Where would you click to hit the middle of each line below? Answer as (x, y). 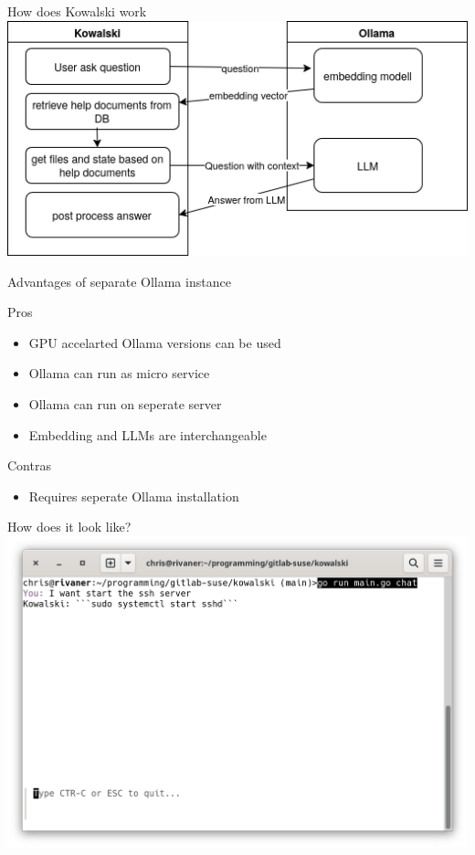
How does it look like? (69, 527)
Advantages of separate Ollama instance (119, 281)
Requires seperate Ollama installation (134, 496)
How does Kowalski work (77, 11)
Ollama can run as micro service (119, 373)
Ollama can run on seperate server (125, 403)
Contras (29, 465)
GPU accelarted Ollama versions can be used (155, 342)
